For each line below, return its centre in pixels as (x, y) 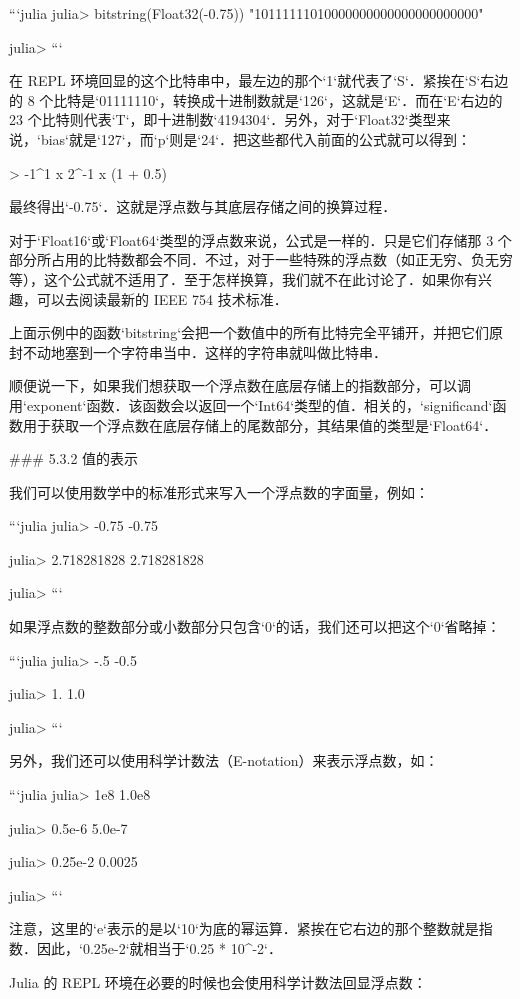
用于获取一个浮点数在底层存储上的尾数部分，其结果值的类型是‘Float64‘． (260, 424)
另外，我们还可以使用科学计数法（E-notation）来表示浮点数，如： (224, 760)
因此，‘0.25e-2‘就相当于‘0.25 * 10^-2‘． (159, 948)
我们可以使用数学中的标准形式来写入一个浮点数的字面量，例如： (219, 491)
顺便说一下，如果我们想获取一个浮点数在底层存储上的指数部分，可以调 (240, 385)
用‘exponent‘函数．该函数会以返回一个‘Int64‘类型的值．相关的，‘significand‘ (251, 404)
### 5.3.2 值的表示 (74, 458)
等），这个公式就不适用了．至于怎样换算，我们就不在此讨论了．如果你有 (243, 278)
